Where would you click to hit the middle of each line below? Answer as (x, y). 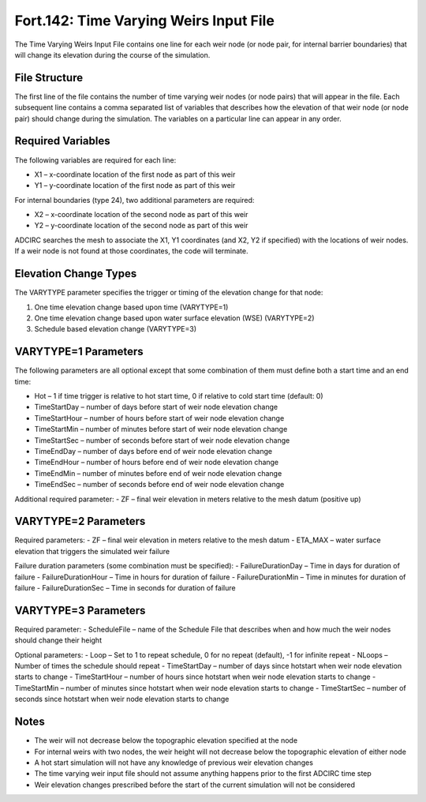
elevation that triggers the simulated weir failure (92, 551)
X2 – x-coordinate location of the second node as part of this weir (141, 215)
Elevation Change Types (76, 274)
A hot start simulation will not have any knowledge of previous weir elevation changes (174, 763)
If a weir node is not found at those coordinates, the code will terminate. (131, 251)
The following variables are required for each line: (95, 160)
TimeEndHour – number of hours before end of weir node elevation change (157, 463)
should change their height (58, 640)
